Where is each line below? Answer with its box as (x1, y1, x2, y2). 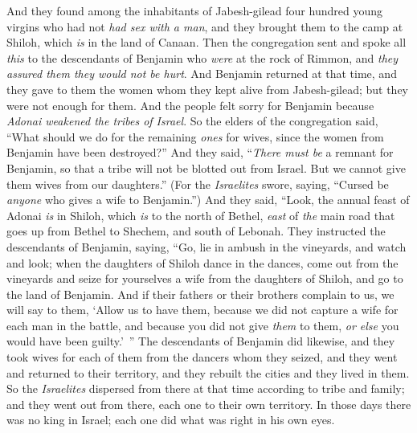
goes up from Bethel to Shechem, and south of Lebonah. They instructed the (6, 223, 386, 239)
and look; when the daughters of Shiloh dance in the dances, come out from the (6, 254, 399, 271)
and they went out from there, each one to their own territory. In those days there (6, 395, 411, 412)
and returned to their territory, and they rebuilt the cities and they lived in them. (6, 364, 410, 381)
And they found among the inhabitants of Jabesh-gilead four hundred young (6, 2, 382, 18)
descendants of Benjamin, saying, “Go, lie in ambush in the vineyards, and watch (6, 238, 407, 255)
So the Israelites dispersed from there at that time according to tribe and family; (6, 380, 405, 397)
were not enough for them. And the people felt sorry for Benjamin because (6, 96, 374, 113)
